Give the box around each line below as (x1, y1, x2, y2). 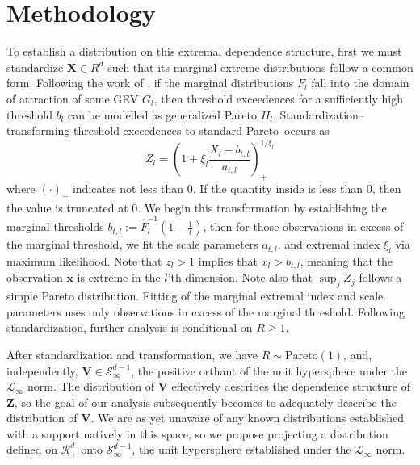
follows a (359, 269, 402, 286)
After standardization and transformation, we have (6, 346, 258, 362)
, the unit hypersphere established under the (132, 441, 351, 458)
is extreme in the (77, 269, 161, 286)
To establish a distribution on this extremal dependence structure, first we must (6, 43, 402, 60)
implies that (198, 252, 258, 269)
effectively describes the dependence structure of (171, 378, 410, 395)
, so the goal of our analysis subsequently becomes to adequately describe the (14, 393, 397, 410)
